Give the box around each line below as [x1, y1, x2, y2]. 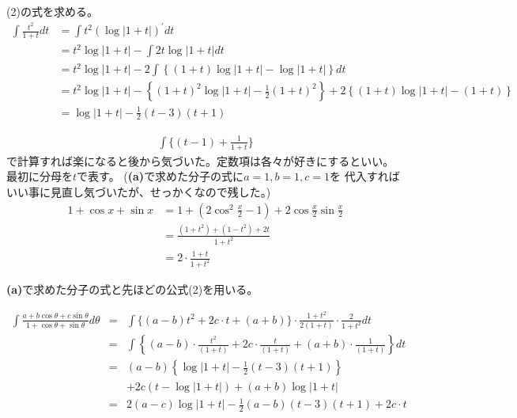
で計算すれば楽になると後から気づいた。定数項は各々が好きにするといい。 [6, 152, 394, 169]
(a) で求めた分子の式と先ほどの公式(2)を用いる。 [6, 281, 258, 298]
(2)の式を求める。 [6, 3, 98, 19]
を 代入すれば [330, 168, 400, 184]
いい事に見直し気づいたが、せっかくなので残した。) [6, 183, 271, 199]
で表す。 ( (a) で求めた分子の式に [77, 168, 244, 184]
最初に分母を [6, 168, 73, 184]
